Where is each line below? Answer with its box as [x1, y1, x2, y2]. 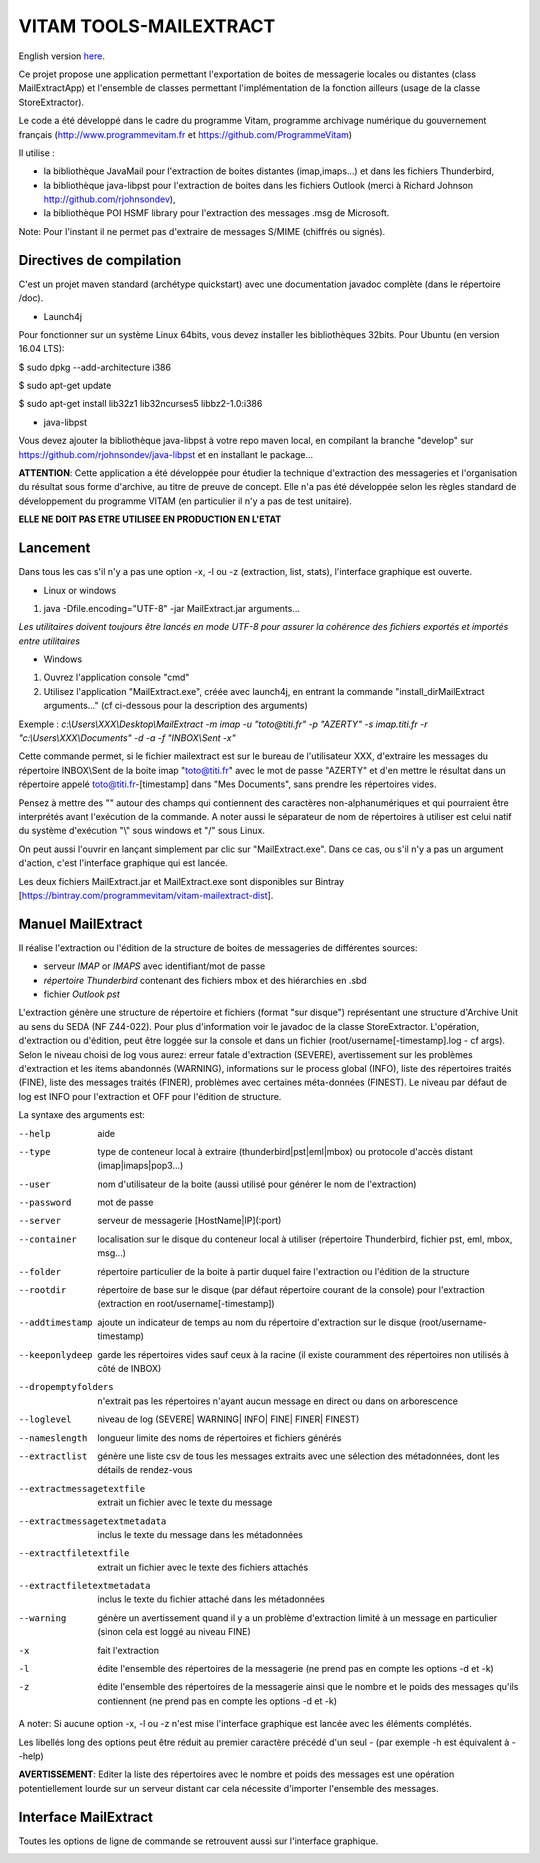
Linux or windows [43, 584, 117, 596]
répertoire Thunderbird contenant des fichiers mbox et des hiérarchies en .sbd [43, 974, 367, 986]
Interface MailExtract [18, 1808, 154, 1825]
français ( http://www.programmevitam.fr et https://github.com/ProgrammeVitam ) [18, 128, 353, 140]
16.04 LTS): [18, 343, 65, 355]
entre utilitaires [18, 635, 80, 647]
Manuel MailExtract [18, 915, 143, 932]
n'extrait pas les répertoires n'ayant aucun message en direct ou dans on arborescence [97, 1395, 459, 1407]
